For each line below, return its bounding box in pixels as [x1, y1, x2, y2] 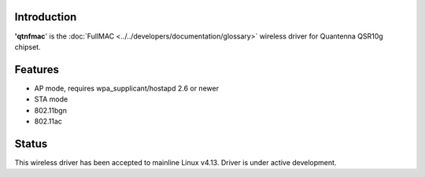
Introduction [14, 10, 77, 24]
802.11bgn [34, 105, 67, 115]
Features [14, 63, 59, 76]
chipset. [14, 42, 41, 51]
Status [14, 137, 48, 150]
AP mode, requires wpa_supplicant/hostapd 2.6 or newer [34, 83, 220, 93]
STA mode [34, 94, 68, 104]
